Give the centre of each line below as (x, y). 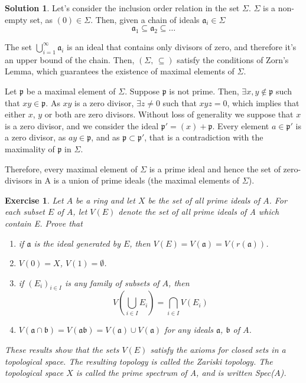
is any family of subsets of (112, 282)
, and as (105, 137)
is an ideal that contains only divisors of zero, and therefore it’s (182, 46)
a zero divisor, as (35, 137)
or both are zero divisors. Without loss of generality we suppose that (169, 114)
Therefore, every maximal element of (71, 168)
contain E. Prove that (44, 223)
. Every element (241, 125)
